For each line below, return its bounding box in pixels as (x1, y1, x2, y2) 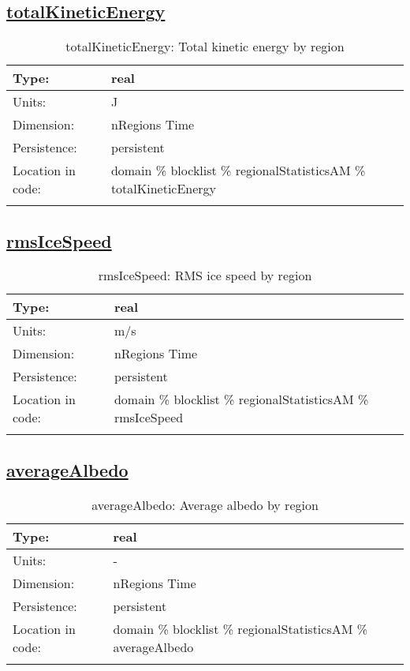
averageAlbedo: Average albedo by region (91, 495, 319, 514)
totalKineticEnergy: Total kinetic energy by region (65, 37, 345, 56)
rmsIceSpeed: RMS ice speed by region (98, 266, 312, 285)
